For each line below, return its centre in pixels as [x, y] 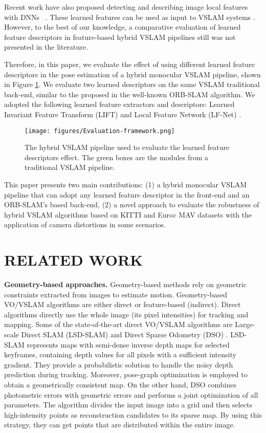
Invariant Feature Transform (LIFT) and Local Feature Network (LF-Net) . [123, 114]
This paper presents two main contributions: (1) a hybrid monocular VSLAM [126, 184]
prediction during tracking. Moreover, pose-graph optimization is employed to [126, 374]
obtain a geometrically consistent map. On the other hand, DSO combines [120, 384]
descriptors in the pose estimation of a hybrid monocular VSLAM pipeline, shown [132, 74]
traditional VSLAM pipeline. [70, 167]
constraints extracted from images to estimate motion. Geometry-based [116, 294]
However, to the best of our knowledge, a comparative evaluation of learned [123, 27]
